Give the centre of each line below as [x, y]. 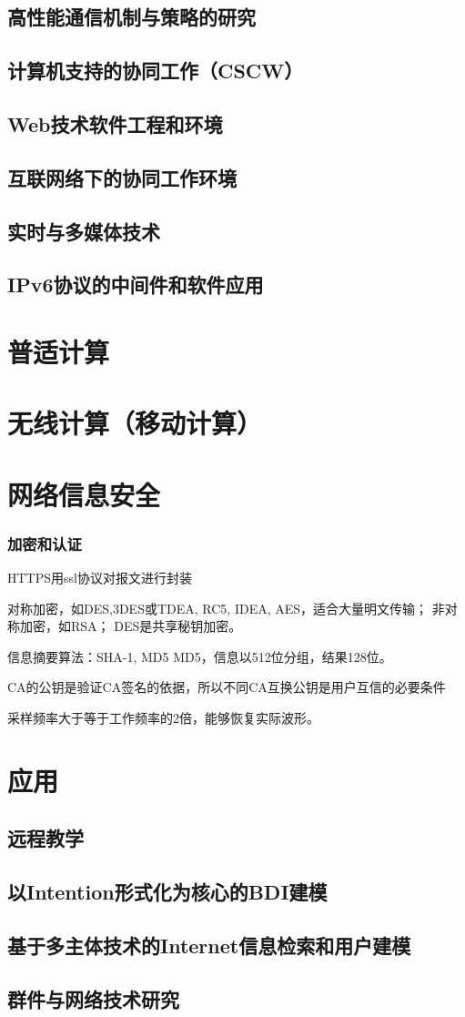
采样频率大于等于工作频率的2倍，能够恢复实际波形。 [163, 717]
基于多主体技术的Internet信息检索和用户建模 [209, 945]
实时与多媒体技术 [84, 231]
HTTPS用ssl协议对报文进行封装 [100, 578]
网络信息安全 [84, 494]
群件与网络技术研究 [93, 998]
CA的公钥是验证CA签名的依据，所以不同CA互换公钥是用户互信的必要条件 [227, 687]
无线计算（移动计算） [135, 423]
